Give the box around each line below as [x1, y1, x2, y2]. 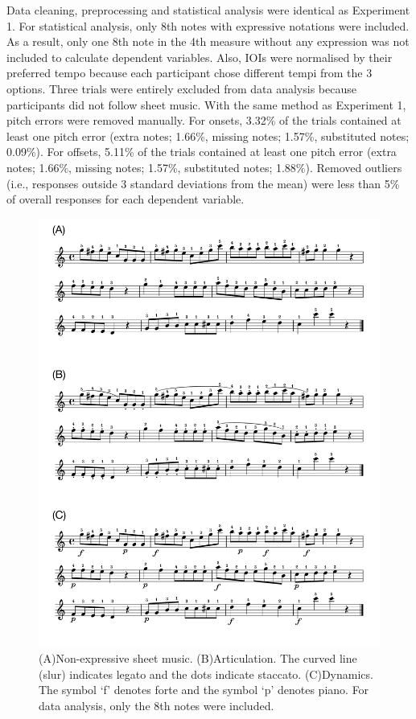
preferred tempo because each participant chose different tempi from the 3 [6, 64, 373, 81]
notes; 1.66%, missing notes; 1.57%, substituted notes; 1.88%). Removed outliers [6, 158, 402, 175]
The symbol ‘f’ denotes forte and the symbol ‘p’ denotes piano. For [39, 681, 369, 698]
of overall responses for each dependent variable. [6, 191, 245, 207]
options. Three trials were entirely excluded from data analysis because [6, 80, 356, 97]
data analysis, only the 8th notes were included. [39, 696, 274, 713]
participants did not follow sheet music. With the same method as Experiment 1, [6, 96, 406, 113]
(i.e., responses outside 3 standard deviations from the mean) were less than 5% [6, 175, 400, 191]
